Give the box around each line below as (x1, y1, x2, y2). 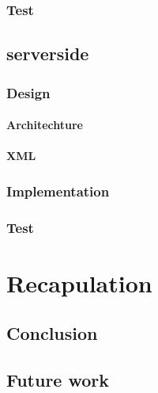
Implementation (6, 181, 110, 200)
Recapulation (6, 266, 152, 299)
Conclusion (6, 321, 98, 345)
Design (6, 82, 51, 102)
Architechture (6, 116, 83, 133)
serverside (6, 41, 89, 66)
